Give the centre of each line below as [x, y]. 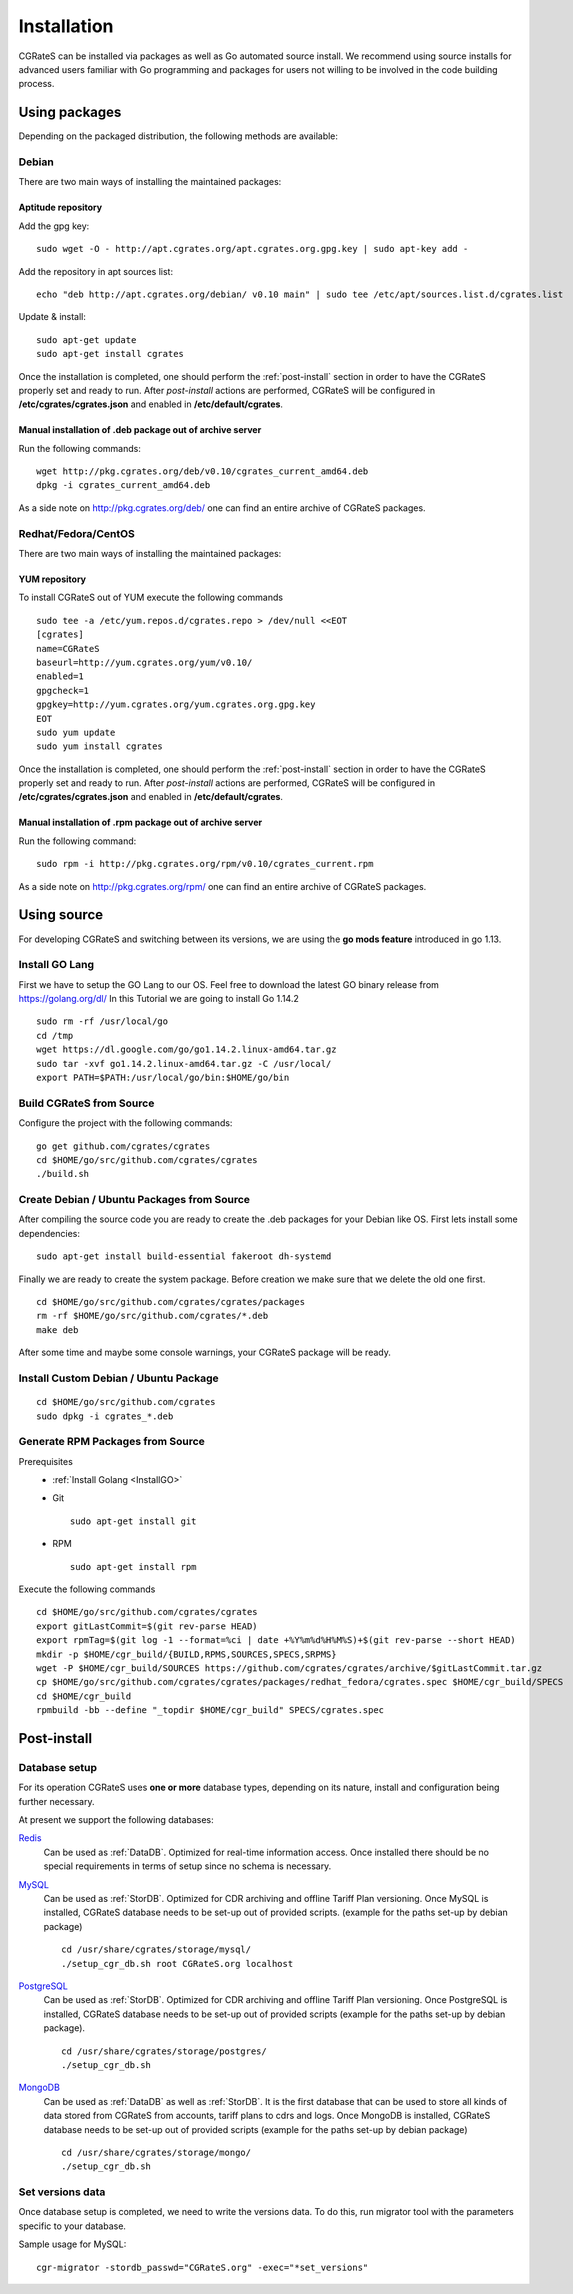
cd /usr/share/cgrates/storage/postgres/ [164, 2051]
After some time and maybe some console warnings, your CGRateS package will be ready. [205, 1352]
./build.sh [63, 1174]
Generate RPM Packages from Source [111, 1442]
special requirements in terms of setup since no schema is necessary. [187, 1866]
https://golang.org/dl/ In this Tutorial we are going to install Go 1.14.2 [158, 999]
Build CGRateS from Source [86, 1103]
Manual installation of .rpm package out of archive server [140, 822]
